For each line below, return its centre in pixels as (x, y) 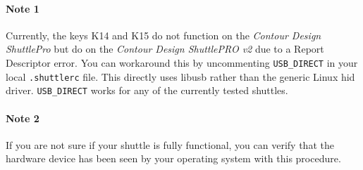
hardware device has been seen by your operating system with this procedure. (173, 158)
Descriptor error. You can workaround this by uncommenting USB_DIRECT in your (182, 62)
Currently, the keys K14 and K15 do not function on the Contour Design (164, 35)
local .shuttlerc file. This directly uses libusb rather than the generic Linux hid (180, 76)
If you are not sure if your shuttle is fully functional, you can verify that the (170, 144)
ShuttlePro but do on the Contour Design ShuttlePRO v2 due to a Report (165, 49)
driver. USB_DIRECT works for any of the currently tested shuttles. (147, 90)
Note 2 (23, 118)
